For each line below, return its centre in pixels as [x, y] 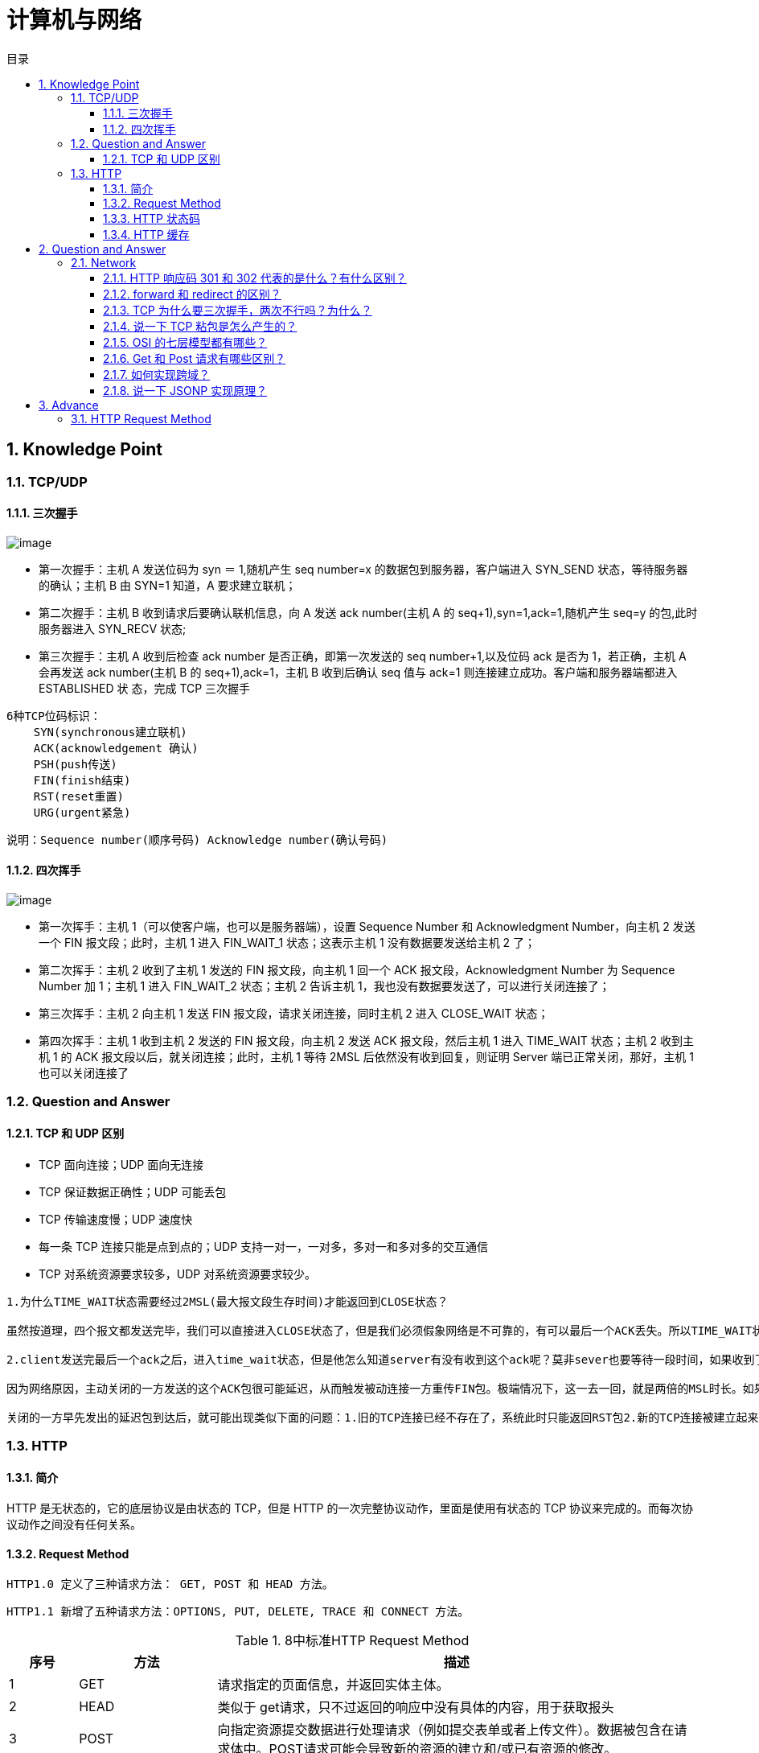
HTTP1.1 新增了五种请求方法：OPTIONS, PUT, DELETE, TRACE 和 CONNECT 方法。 [238, 1612]
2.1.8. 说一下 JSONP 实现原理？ [185, 390]
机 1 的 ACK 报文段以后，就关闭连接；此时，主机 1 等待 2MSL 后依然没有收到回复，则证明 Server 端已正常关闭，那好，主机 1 [366, 1057]
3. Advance [69, 405]
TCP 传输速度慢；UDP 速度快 [116, 1219]
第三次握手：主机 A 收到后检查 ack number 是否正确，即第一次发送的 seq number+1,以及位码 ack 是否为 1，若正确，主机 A [363, 656]
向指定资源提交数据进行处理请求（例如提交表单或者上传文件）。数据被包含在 [446, 1730]
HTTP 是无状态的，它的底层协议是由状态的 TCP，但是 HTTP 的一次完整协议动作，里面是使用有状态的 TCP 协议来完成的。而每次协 [350, 1508]
